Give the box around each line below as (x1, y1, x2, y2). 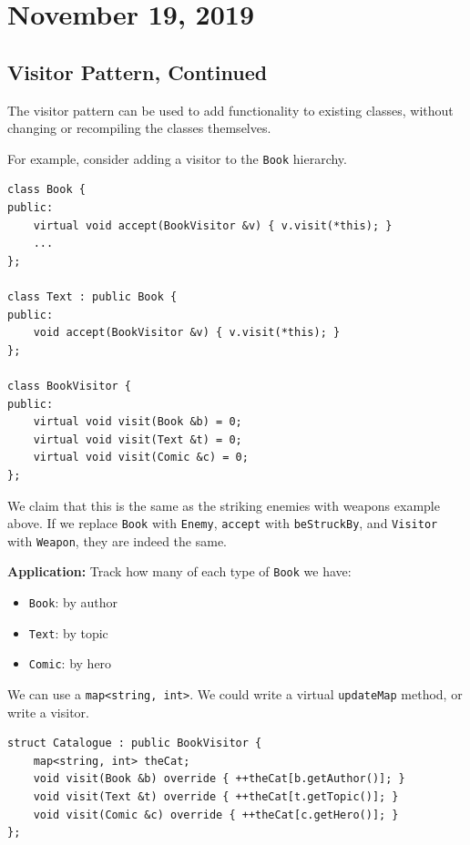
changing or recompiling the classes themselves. (7, 118, 271, 137)
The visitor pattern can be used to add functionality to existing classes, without (7, 100, 454, 119)
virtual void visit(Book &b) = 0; (33, 415, 242, 429)
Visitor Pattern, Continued (7, 57, 268, 86)
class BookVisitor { (7, 379, 132, 392)
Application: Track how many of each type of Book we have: (7, 562, 352, 581)
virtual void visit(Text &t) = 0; (33, 433, 242, 446)
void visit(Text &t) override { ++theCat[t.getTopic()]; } (33, 790, 399, 804)
